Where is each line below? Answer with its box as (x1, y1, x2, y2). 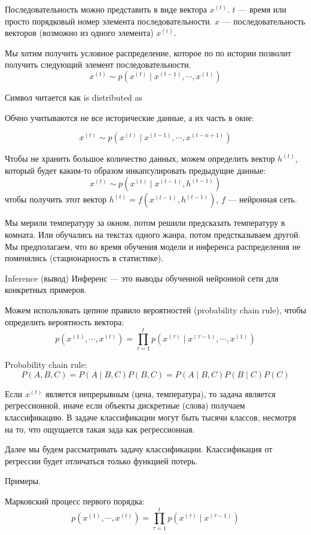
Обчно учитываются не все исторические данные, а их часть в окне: (5, 111, 254, 123)
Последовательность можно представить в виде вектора (5, 3, 207, 15)
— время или (238, 3, 286, 15)
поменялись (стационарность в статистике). (5, 252, 164, 264)
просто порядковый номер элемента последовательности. (5, 14, 212, 27)
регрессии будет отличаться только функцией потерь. (5, 454, 198, 467)
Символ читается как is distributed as (5, 90, 143, 103)
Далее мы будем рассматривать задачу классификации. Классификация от (5, 443, 273, 455)
